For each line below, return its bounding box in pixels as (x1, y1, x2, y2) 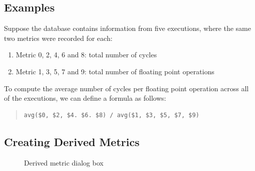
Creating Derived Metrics (4, 134, 139, 149)
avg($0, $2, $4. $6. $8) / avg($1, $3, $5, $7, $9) (23, 111, 199, 119)
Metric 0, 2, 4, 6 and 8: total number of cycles (15, 49, 157, 60)
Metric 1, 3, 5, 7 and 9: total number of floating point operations (15, 66, 214, 76)
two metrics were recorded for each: (4, 32, 112, 43)
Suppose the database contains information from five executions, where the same (4, 23, 251, 33)
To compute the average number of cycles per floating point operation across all (4, 83, 249, 93)
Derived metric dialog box (24, 157, 103, 168)
